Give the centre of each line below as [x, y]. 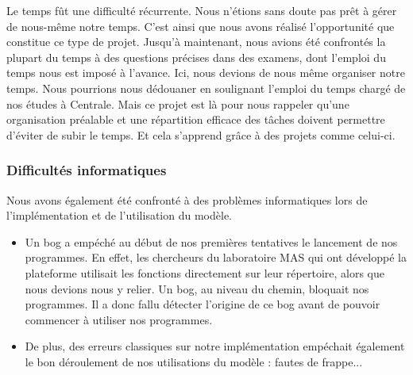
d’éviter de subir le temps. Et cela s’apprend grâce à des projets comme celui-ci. [201, 134]
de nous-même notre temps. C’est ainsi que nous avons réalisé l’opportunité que [201, 26]
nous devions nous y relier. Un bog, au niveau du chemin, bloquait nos [197, 288]
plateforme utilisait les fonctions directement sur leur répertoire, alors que [205, 272]
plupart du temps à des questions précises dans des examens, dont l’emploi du [196, 57]
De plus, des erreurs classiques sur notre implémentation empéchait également [215, 346]
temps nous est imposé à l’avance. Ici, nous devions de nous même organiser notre [206, 73]
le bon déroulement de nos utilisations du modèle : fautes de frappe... [194, 361]
